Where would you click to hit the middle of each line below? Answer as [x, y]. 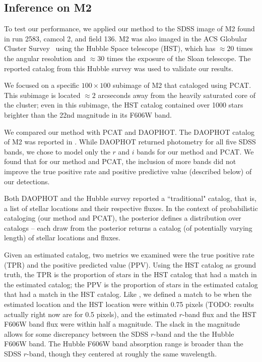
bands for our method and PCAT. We [195, 151]
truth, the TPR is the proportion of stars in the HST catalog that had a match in [130, 274]
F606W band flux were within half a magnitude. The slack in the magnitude [122, 324]
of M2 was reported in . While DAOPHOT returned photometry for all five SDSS [130, 142]
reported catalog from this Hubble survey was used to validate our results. [119, 68]
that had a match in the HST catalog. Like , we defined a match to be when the [128, 294]
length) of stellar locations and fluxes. [62, 238]
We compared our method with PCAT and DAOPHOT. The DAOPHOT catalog [129, 132]
